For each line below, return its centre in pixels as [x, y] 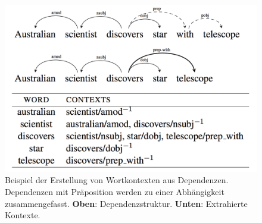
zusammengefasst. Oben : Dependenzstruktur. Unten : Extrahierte [126, 203]
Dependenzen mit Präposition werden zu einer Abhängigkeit [115, 191]
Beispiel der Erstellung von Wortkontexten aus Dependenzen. [117, 180]
